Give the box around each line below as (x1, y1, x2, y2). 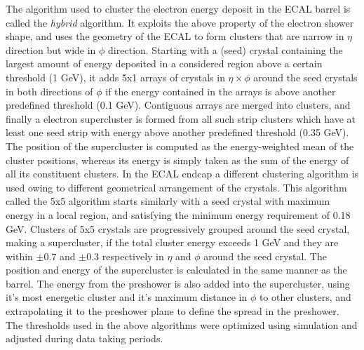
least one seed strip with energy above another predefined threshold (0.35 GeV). (6, 125, 349, 140)
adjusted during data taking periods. (6, 331, 163, 346)
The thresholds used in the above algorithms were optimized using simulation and (6, 317, 358, 332)
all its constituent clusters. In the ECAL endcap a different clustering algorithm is (6, 166, 359, 181)
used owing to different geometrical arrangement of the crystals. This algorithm (6, 180, 347, 194)
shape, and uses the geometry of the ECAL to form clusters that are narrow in (6, 29, 344, 43)
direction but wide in (6, 42, 96, 57)
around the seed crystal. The (203, 248, 327, 263)
